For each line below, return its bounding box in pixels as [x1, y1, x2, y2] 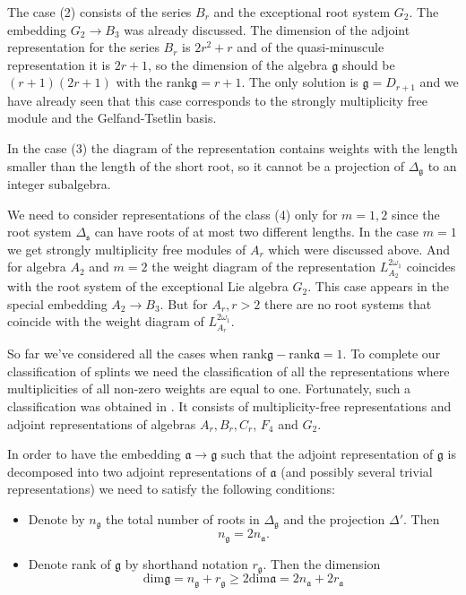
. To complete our [342, 344, 441, 363]
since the [391, 204, 440, 223]
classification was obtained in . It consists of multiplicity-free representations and [7, 397, 452, 416]
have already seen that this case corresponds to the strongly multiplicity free [7, 91, 427, 109]
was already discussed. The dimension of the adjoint [124, 20, 410, 39]
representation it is [7, 55, 110, 73]
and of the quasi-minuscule [237, 38, 384, 56]
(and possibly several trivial [280, 461, 433, 480]
